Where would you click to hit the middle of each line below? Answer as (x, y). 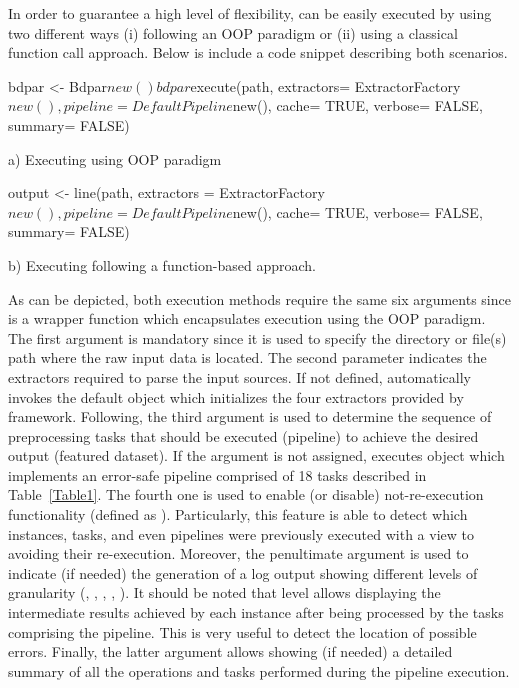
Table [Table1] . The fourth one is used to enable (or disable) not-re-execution (246, 494)
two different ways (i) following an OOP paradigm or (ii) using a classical (233, 32)
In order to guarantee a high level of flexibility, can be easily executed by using (250, 13)
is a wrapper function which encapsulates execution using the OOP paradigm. (247, 318)
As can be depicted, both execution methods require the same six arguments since (259, 298)
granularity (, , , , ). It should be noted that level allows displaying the (224, 592)
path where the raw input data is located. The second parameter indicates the (247, 357)
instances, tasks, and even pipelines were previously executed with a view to (241, 533)
